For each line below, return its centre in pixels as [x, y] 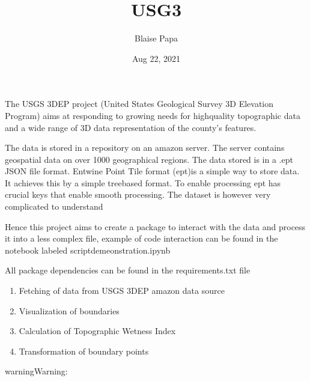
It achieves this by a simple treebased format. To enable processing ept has [143, 182]
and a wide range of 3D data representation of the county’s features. [131, 127]
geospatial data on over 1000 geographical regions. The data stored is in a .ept [149, 159]
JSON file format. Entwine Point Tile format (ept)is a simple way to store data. [152, 171]
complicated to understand [54, 206]
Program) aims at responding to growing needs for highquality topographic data [153, 115]
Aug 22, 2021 [156, 58]
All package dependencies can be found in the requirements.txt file [128, 270]
